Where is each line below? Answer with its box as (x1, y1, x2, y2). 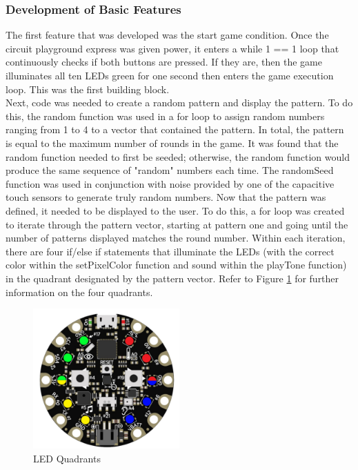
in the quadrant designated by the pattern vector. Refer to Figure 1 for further (6, 271, 339, 285)
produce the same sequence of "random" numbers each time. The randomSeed (6, 163, 334, 177)
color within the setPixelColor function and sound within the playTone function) (6, 257, 347, 272)
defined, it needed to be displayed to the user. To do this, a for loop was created (6, 203, 345, 217)
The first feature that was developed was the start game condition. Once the (6, 28, 329, 42)
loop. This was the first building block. (6, 81, 170, 96)
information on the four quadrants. (6, 284, 153, 299)
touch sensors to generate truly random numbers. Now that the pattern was (6, 190, 326, 204)
